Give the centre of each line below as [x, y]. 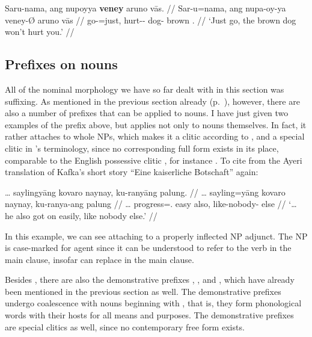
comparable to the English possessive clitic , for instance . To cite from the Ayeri [154, 160]
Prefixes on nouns [61, 64]
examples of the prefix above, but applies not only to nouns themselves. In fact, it [156, 124]
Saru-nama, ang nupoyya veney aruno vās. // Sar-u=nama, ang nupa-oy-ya [145, 8]
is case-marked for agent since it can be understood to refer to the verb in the [148, 248]
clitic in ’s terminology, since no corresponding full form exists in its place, [142, 148]
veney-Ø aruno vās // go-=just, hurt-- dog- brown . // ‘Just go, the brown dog [151, 20]
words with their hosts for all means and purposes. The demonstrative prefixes [149, 315]
